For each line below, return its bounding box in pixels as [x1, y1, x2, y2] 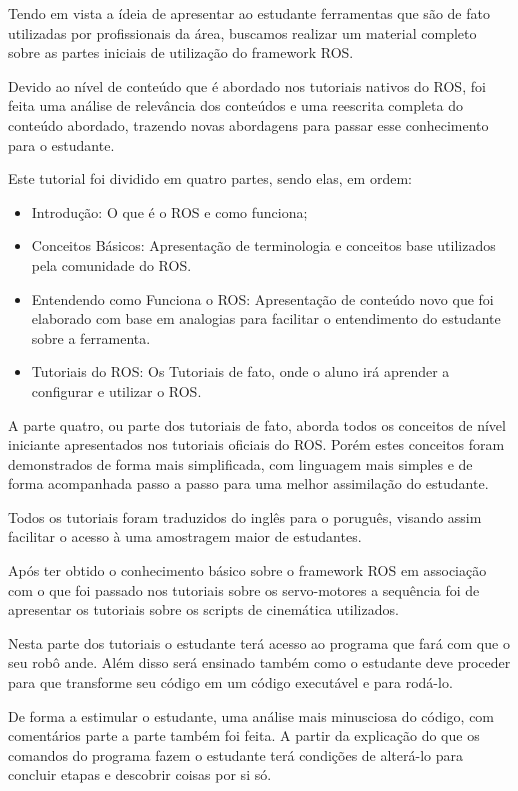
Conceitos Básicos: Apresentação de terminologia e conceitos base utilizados [31, 235, 496, 256]
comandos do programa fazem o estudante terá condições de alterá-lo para [8, 744, 463, 765]
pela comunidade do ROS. [31, 254, 192, 275]
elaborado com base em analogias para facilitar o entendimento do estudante [31, 308, 501, 329]
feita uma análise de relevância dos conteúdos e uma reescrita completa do [8, 95, 463, 116]
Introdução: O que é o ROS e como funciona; [31, 201, 308, 222]
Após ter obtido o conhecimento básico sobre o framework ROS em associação [8, 560, 487, 581]
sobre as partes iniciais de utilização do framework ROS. [8, 42, 354, 63]
